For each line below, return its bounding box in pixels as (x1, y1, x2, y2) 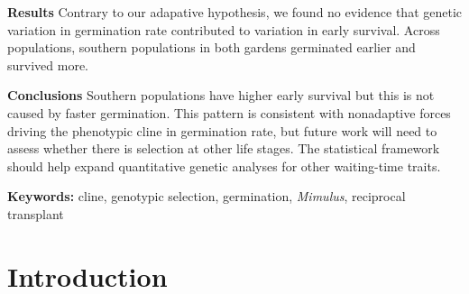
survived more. (7, 55, 88, 74)
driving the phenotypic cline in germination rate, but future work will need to (7, 121, 437, 140)
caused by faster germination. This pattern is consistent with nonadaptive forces (7, 103, 451, 122)
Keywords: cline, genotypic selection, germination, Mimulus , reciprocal (7, 187, 406, 206)
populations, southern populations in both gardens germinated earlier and (7, 38, 416, 57)
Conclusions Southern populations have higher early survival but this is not (7, 86, 435, 105)
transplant (7, 204, 64, 223)
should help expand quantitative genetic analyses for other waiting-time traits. (7, 156, 441, 175)
